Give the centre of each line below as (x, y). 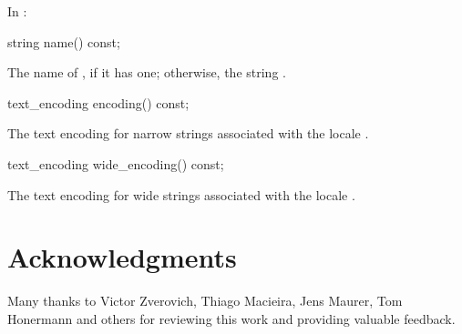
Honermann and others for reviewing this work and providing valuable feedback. (231, 318)
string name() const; (64, 41)
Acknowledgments (122, 257)
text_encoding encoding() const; (98, 102)
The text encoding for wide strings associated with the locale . (181, 194)
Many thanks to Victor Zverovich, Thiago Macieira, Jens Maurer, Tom (205, 301)
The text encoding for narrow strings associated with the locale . (188, 133)
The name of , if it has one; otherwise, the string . (147, 72)
